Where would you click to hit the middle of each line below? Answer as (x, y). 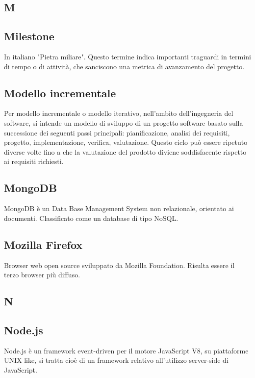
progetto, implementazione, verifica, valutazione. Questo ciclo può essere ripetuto (126, 142)
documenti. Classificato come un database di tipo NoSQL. (91, 218)
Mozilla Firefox (43, 244)
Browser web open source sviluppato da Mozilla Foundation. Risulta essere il (119, 265)
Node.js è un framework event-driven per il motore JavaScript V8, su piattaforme (126, 350)
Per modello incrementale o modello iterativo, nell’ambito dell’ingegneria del (119, 113)
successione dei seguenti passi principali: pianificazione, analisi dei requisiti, (117, 132)
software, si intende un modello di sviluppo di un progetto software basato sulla (124, 122)
